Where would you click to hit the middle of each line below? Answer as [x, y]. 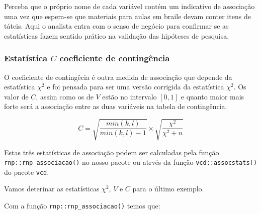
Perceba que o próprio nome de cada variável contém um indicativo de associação [129, 6]
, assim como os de [65, 96]
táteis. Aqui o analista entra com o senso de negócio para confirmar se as [116, 26]
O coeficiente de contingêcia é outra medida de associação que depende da [118, 77]
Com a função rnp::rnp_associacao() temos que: [82, 206]
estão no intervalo [129, 96]
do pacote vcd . [27, 172]
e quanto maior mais [212, 96]
